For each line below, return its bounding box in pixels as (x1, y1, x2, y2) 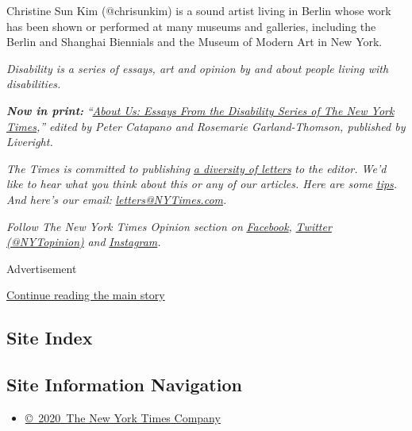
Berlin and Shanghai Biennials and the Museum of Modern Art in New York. (6, 33, 383, 50)
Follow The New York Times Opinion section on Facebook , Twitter (6, 217, 332, 234)
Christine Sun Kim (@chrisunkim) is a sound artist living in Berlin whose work (6, 2, 391, 18)
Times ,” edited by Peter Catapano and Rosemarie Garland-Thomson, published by (6, 117, 406, 134)
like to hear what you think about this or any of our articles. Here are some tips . (6, 175, 398, 192)
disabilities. (6, 75, 61, 92)
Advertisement (6, 260, 77, 276)
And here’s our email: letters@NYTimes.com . (6, 190, 227, 207)
